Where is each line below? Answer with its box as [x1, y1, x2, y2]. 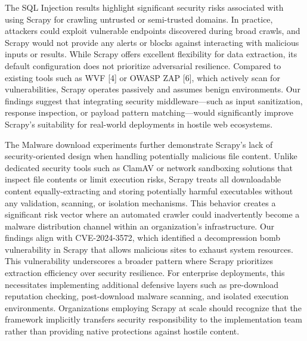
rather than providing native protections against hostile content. [5, 325, 240, 337]
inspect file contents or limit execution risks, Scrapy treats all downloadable [5, 173, 281, 185]
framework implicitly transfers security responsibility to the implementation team [5, 313, 302, 325]
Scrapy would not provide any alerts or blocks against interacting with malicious [5, 36, 299, 48]
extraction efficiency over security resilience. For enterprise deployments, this [5, 266, 285, 279]
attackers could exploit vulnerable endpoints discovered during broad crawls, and [5, 24, 300, 37]
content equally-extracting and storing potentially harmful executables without [5, 184, 293, 197]
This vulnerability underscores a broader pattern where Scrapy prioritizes [5, 255, 273, 267]
